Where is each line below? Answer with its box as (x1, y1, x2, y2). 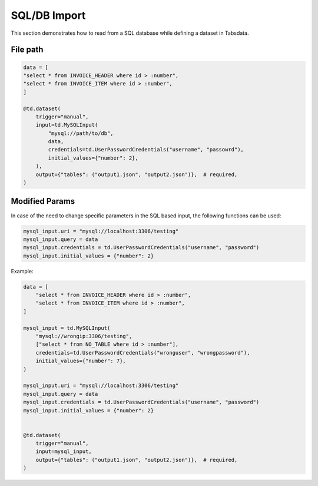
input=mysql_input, (35, 448, 92, 455)
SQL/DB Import (11, 9, 86, 22)
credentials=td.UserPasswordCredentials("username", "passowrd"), (48, 146, 244, 153)
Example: (11, 267, 34, 275)
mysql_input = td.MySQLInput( (23, 325, 111, 331)
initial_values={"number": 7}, (35, 358, 126, 365)
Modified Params (11, 196, 75, 206)
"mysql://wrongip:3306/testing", (35, 333, 132, 339)
